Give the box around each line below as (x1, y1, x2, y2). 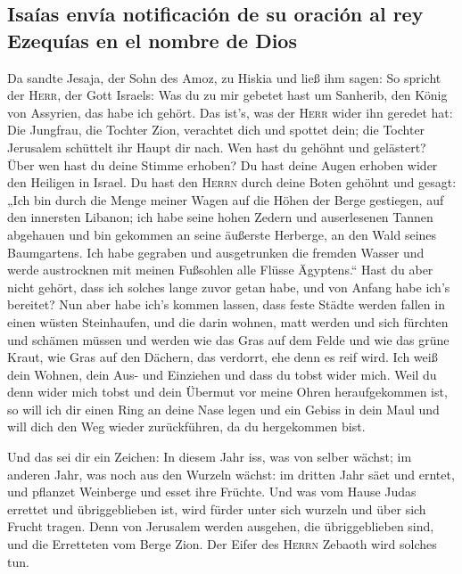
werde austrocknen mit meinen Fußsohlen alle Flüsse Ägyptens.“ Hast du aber (7, 260, 433, 279)
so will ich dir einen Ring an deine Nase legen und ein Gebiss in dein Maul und (7, 399, 440, 418)
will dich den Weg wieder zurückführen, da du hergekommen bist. (7, 417, 366, 436)
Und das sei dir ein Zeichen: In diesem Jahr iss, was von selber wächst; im (7, 447, 412, 466)
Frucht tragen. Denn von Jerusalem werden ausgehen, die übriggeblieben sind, (7, 517, 434, 536)
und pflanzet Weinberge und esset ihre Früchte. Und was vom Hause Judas (7, 482, 417, 501)
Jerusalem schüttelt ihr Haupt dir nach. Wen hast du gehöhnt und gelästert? (7, 137, 426, 156)
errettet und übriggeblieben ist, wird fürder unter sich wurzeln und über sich (7, 499, 426, 518)
